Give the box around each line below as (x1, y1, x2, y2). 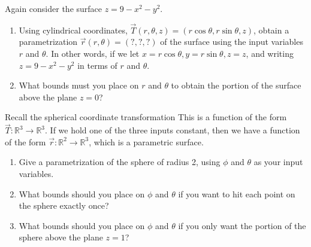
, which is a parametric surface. (89, 135, 204, 148)
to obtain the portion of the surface (171, 79, 301, 92)
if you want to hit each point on (178, 187, 295, 200)
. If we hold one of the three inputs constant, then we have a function (45, 124, 300, 136)
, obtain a (253, 23, 289, 36)
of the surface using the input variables (160, 35, 303, 48)
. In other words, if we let (46, 47, 140, 59)
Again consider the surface (5, 2, 102, 14)
